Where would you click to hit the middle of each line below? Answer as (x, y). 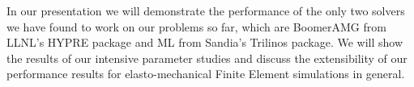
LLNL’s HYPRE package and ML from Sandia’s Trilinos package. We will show (205, 42)
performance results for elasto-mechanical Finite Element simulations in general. (206, 74)
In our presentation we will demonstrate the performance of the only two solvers (206, 10)
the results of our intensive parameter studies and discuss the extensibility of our (207, 58)
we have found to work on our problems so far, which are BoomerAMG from (196, 26)
